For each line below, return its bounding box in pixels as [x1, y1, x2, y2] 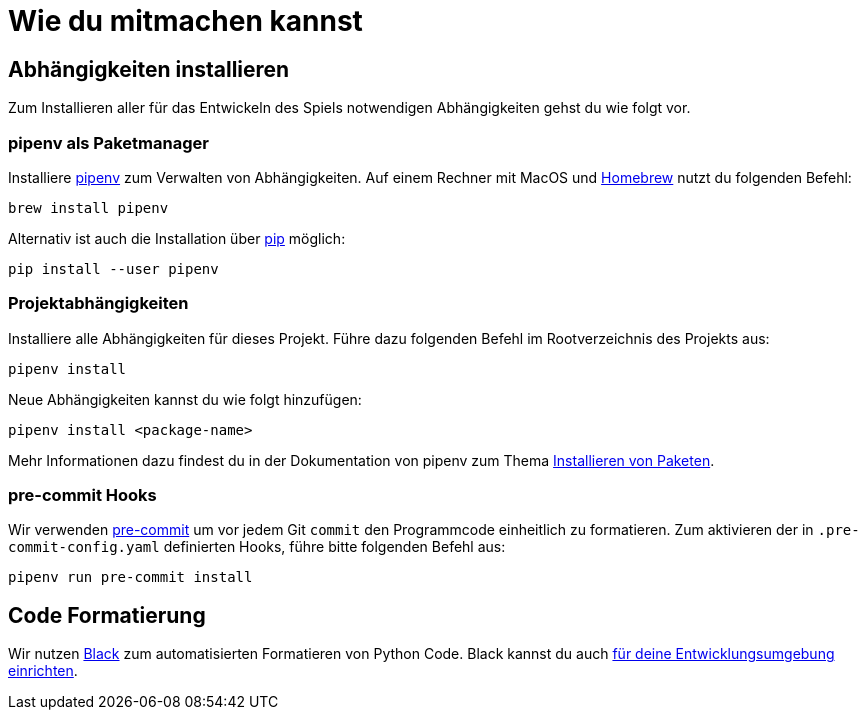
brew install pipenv [8, 199, 169, 216]
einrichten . [8, 662, 78, 680]
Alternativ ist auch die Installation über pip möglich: [8, 229, 346, 247]
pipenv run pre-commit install [8, 569, 253, 586]
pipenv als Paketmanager [8, 132, 209, 153]
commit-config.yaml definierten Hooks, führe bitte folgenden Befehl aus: [8, 538, 506, 556]
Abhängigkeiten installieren [8, 56, 290, 82]
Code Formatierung [8, 602, 206, 628]
